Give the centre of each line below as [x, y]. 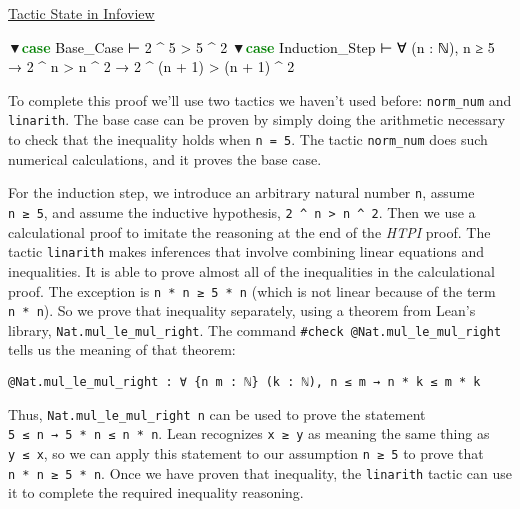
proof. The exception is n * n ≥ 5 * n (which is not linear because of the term [252, 290]
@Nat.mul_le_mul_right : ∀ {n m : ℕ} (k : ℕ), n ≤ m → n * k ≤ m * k [244, 382]
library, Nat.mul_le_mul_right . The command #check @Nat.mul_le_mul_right [255, 329]
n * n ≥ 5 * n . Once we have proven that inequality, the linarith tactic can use [260, 472]
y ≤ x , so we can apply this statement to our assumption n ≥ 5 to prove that [246, 453]
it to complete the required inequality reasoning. [156, 492]
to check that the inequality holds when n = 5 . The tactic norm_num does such [248, 139]
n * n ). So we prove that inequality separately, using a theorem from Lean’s [242, 310]
